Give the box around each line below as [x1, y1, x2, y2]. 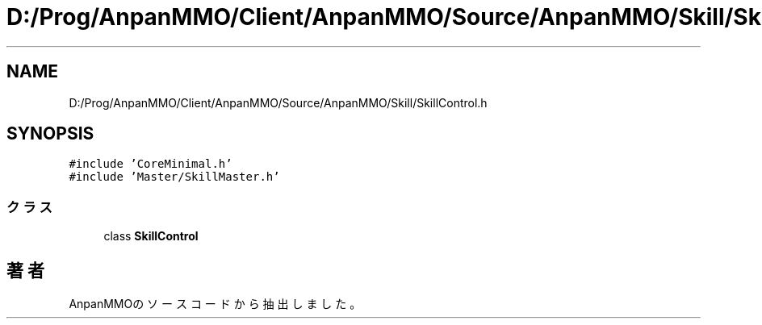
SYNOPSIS [6, 123, 94, 144]
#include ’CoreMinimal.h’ [69, 157, 232, 171]
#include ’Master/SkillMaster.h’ [69, 170, 280, 184]
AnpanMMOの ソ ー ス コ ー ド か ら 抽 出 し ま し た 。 [69, 297, 362, 311]
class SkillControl [103, 229, 199, 244]
